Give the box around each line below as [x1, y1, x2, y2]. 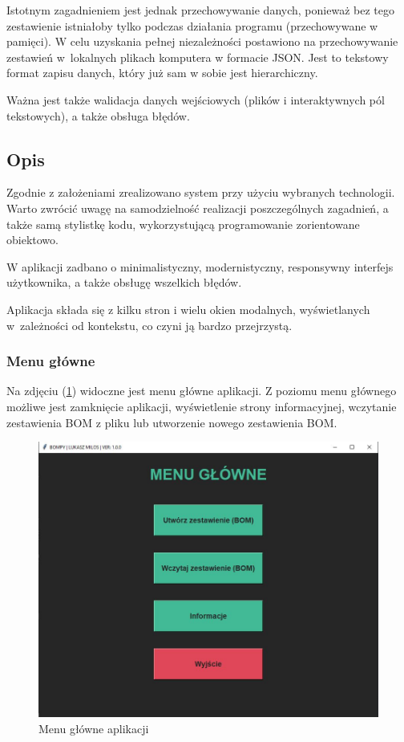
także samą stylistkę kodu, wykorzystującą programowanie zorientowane [6, 215, 360, 232]
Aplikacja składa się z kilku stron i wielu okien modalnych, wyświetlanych [6, 300, 370, 317]
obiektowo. [6, 231, 59, 248]
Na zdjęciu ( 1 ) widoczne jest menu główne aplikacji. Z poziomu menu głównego [6, 382, 397, 399]
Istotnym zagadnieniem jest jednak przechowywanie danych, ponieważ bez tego [6, 2, 394, 18]
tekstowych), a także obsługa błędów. [6, 107, 190, 124]
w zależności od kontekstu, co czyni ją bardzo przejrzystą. [6, 316, 293, 333]
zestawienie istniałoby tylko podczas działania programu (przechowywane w [6, 17, 378, 34]
